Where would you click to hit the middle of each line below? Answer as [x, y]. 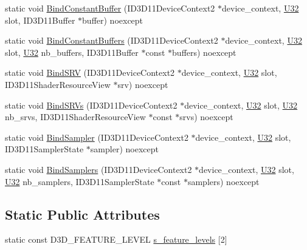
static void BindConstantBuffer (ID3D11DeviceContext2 [110, 8]
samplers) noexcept [223, 181]
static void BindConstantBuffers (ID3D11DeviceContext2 [112, 40]
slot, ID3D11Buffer [40, 20]
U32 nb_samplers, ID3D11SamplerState [80, 181]
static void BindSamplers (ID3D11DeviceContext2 [98, 169]
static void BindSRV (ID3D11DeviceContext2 [90, 73]
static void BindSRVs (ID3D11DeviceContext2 [91, 105]
